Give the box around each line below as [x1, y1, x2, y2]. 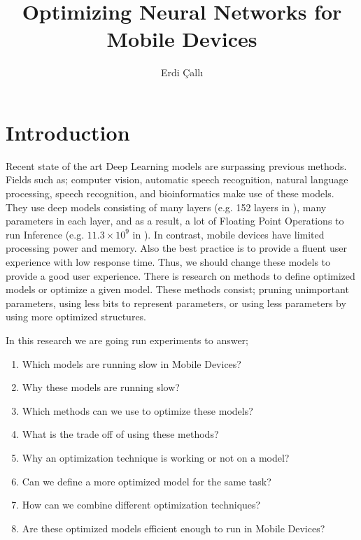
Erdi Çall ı [160, 65, 204, 80]
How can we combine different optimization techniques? [22, 497, 261, 512]
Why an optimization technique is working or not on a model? [22, 450, 290, 464]
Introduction [6, 118, 130, 146]
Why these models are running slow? [22, 380, 180, 395]
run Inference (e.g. [6, 227, 85, 241]
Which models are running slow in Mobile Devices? [22, 356, 241, 371]
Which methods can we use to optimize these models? [22, 403, 253, 418]
